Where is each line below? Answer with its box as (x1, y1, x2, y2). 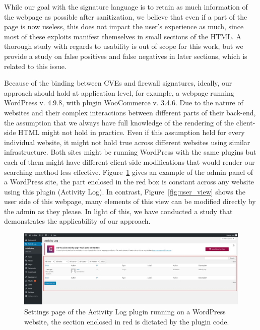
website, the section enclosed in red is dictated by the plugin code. (24, 316, 229, 326)
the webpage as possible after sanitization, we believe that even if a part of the (4, 11, 247, 22)
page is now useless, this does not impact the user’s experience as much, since (4, 21, 244, 32)
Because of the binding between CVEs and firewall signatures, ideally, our (4, 78, 232, 88)
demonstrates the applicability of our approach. (4, 216, 151, 226)
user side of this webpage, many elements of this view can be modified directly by (4, 196, 256, 207)
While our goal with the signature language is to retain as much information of (4, 2, 248, 12)
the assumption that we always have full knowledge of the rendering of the (4, 117, 234, 127)
